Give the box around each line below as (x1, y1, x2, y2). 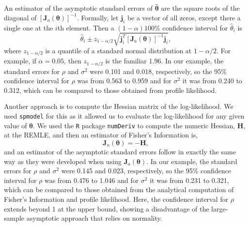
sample (4, 213, 25, 223)
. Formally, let (77, 12, 119, 22)
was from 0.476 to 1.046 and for (44, 175, 139, 185)
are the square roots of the (161, 3, 240, 13)
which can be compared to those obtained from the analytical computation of (4, 184, 234, 195)
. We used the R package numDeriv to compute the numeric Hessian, (33, 120, 235, 130)
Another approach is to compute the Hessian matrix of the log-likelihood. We (4, 101, 233, 111)
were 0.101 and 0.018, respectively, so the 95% (90, 66, 227, 76)
